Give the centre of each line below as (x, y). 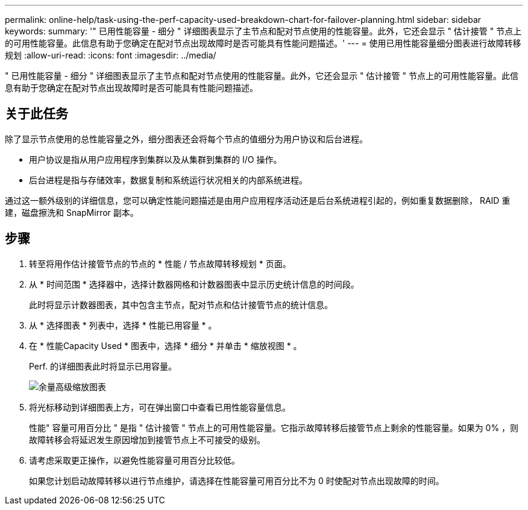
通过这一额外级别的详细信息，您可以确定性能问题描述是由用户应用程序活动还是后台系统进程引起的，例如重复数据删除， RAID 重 (258, 200)
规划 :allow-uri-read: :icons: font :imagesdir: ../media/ (111, 55)
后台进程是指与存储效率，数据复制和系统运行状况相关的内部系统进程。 (168, 180)
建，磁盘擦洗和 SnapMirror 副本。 (72, 212)
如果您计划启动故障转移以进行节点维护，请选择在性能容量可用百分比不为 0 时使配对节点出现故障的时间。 (237, 480)
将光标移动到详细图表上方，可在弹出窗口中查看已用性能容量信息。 (160, 407)
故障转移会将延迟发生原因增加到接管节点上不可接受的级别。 (147, 439)
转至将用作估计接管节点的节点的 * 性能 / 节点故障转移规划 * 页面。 (160, 263)
